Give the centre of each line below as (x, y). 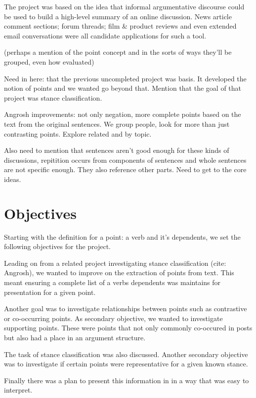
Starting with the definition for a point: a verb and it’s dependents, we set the (122, 236)
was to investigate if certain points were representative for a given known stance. (126, 364)
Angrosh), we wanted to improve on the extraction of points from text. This (119, 272)
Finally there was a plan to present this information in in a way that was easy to (127, 380)
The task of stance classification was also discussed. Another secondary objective (126, 354)
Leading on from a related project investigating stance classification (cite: (115, 263)
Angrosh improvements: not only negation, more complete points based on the (123, 114)
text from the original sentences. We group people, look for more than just (117, 124)
